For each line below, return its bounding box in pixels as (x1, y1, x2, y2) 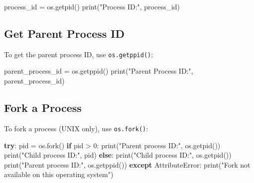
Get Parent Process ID (4, 25, 125, 41)
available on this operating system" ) (4, 169, 114, 180)
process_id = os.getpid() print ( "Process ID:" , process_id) (4, 1, 180, 11)
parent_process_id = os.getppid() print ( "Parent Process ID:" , (4, 66, 193, 76)
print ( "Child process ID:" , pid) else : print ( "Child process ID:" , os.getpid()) (4, 150, 232, 160)
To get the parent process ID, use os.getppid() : (4, 49, 153, 59)
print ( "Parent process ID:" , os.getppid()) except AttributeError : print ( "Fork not (4, 159, 251, 170)
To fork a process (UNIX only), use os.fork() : (4, 123, 148, 133)
